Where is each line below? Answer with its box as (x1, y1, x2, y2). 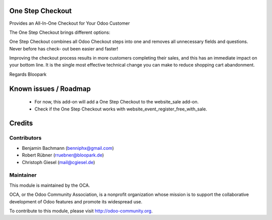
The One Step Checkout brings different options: (9, 29, 110, 35)
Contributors (9, 134, 42, 141)
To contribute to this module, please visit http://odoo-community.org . (9, 207, 153, 214)
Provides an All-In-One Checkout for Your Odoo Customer (9, 20, 130, 26)
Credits (9, 119, 33, 128)
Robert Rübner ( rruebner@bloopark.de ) (22, 152, 104, 158)
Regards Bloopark (9, 71, 47, 77)
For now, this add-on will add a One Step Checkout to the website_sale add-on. (34, 99, 199, 105)
